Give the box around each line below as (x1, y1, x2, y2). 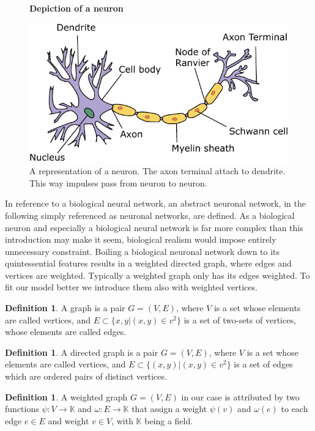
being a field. (144, 414, 193, 427)
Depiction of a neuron (29, 2, 124, 14)
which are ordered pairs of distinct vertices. (5, 370, 167, 383)
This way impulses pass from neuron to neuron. (29, 176, 207, 189)
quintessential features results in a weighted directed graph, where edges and (5, 257, 292, 270)
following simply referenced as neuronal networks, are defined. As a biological (5, 208, 295, 221)
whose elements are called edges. (5, 325, 127, 338)
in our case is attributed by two (181, 390, 300, 403)
